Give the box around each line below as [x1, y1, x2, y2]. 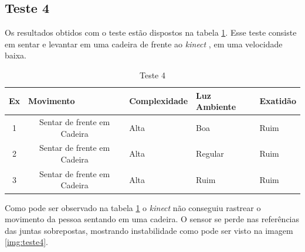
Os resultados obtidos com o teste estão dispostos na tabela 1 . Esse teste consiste [5, 26, 297, 39]
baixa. [5, 49, 26, 61]
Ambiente [196, 101, 236, 113]
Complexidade [129, 95, 188, 107]
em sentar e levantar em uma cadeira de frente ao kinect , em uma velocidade [5, 37, 283, 50]
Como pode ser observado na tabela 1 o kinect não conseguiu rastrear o [5, 201, 261, 213]
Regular [196, 147, 224, 160]
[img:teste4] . [5, 236, 48, 248]
